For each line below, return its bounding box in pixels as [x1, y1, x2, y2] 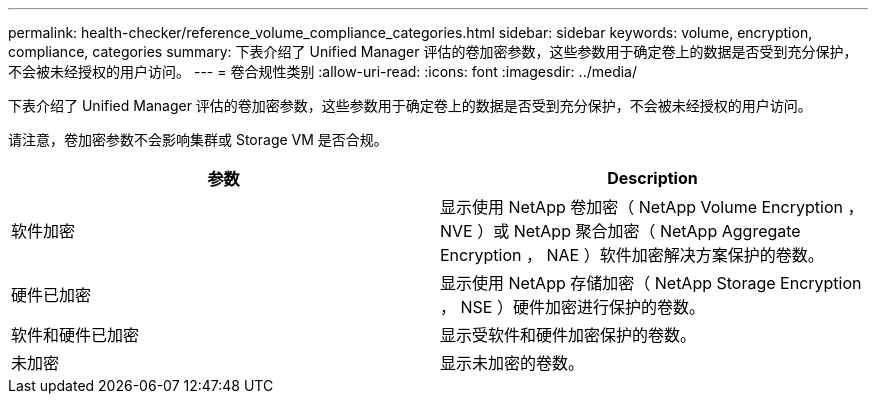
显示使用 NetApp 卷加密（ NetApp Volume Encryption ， [440, 197, 864, 217]
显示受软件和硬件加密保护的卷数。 [440, 325, 697, 345]
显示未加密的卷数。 [440, 353, 585, 373]
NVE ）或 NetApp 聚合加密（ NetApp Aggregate [440, 221, 801, 241]
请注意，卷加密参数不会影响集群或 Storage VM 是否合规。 [8, 131, 388, 148]
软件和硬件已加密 [11, 325, 140, 345]
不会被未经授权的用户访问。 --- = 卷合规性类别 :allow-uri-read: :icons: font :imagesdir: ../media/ [8, 63, 638, 80]
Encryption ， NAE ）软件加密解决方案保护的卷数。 [440, 245, 824, 265]
